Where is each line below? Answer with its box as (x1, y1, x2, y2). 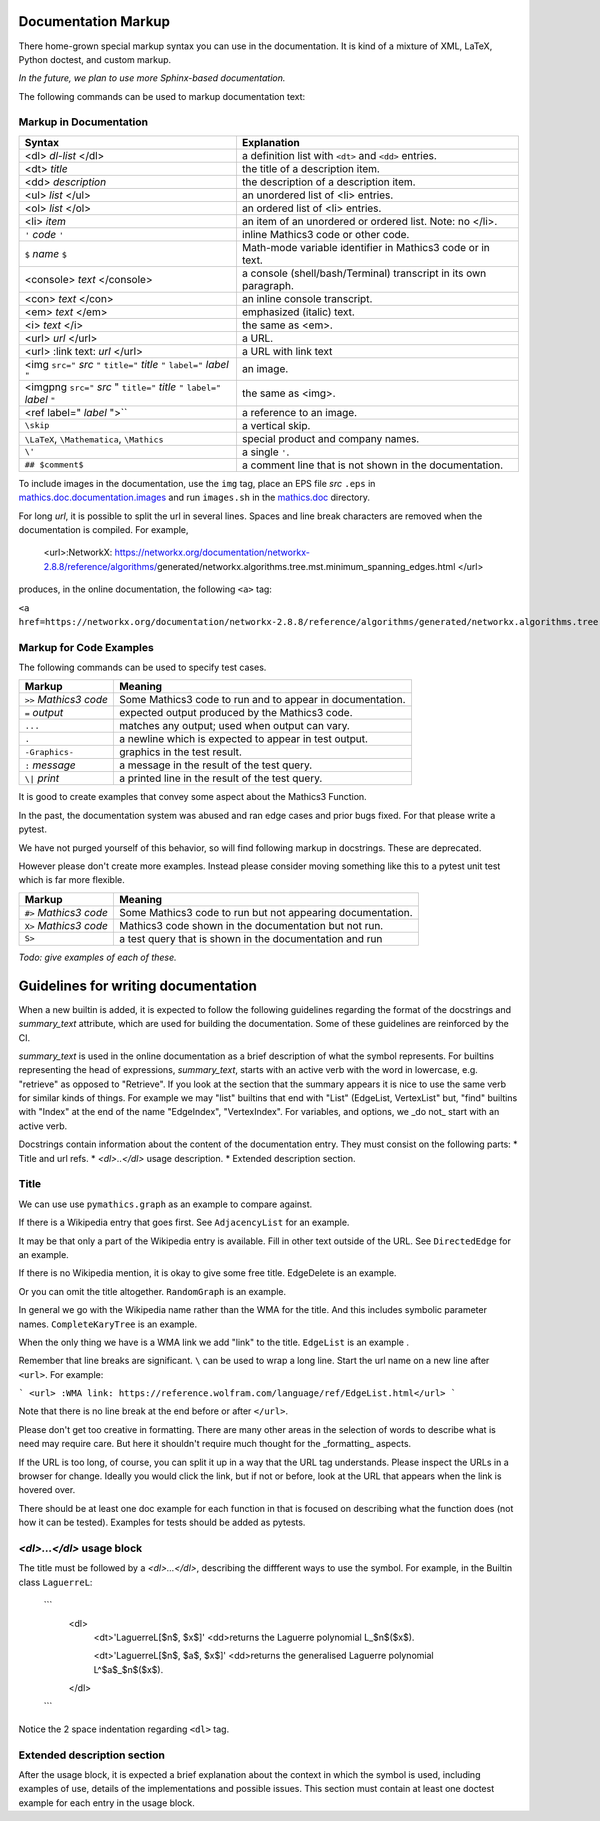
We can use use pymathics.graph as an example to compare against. (18, 1198, 313, 1210)
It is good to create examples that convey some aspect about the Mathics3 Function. (18, 791, 367, 803)
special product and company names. (241, 431, 420, 445)
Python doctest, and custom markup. (18, 53, 172, 65)
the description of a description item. (241, 175, 416, 189)
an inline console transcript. (241, 291, 373, 305)
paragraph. (241, 278, 295, 292)
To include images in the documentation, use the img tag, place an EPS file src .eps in (18, 477, 376, 489)
